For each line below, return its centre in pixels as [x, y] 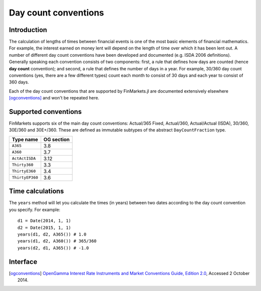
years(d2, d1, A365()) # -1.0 [53, 248]
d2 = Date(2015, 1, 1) [44, 227]
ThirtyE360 [24, 171]
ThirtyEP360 [25, 178]
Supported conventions [45, 112]
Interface [23, 262]
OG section [57, 139]
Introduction [28, 30]
